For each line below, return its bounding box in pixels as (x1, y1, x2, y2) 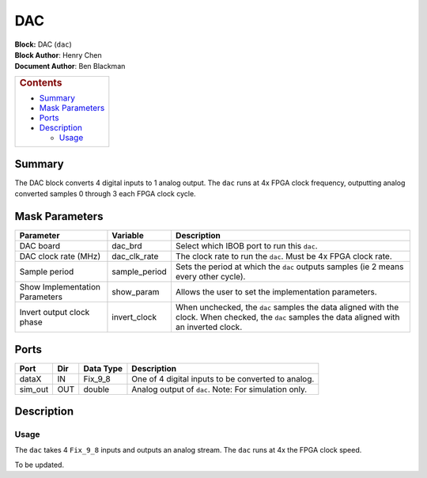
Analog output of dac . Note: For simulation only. (131, 384, 308, 395)
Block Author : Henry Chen (14, 50, 102, 59)
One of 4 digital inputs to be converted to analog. (131, 373, 315, 384)
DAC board (19, 241, 61, 252)
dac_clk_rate (111, 251, 159, 262)
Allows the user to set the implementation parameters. (175, 286, 377, 298)
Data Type (83, 362, 123, 374)
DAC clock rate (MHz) (19, 251, 101, 262)
